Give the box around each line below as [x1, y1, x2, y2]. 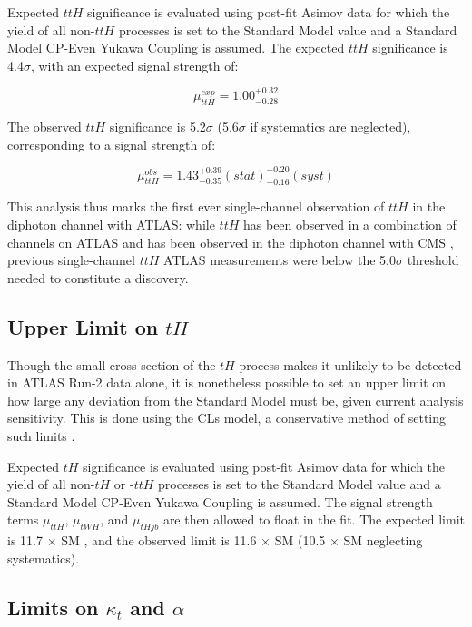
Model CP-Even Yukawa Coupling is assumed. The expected [7, 38, 345, 57]
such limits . [7, 426, 75, 446]
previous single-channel [7, 250, 135, 269]
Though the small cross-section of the [7, 355, 216, 374]
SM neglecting [343, 531, 423, 550]
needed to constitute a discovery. [7, 268, 189, 287]
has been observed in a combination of [242, 215, 457, 234]
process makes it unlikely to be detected [239, 355, 462, 374]
